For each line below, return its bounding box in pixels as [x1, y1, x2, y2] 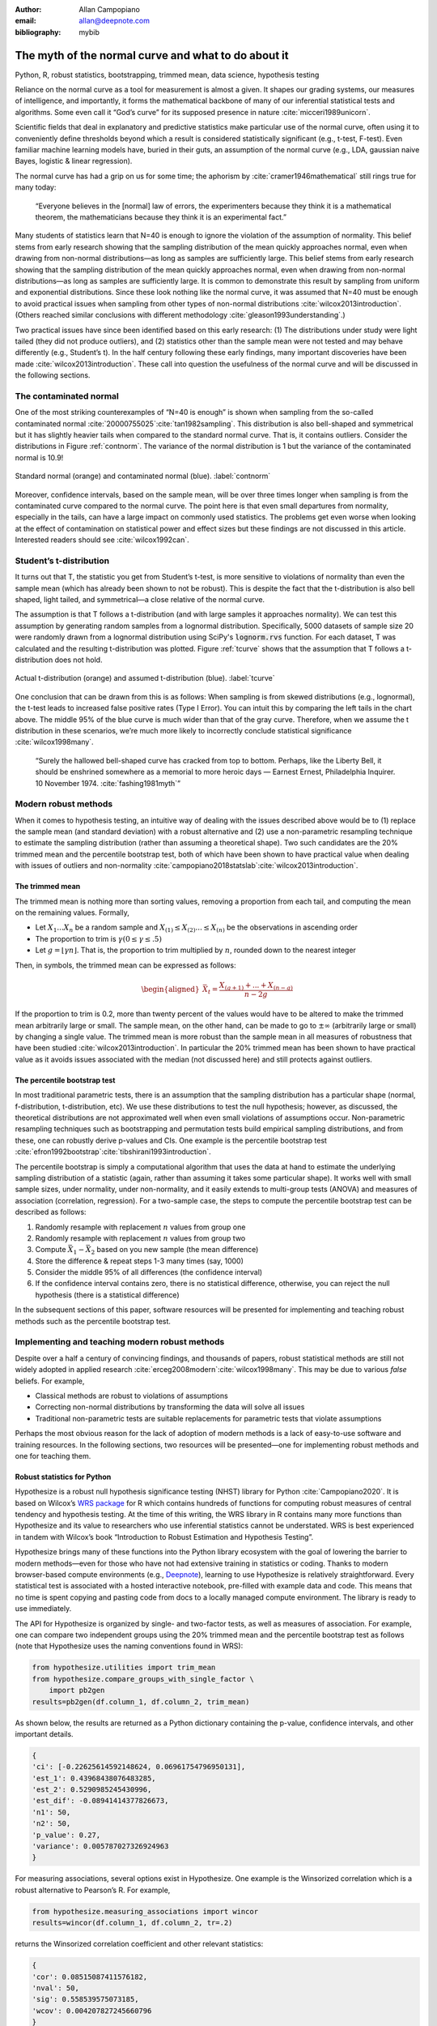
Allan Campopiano [78, 5, 141, 14]
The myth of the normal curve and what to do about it [15, 49, 289, 62]
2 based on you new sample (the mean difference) [91, 1245, 259, 1256]
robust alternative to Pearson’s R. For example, [15, 1885, 171, 1895]
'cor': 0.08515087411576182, [32, 1972, 148, 1981]
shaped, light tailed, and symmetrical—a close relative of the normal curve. [15, 595, 265, 605]
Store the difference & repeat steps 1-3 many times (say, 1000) [35, 1256, 244, 1266]
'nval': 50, [32, 1983, 80, 1993]
